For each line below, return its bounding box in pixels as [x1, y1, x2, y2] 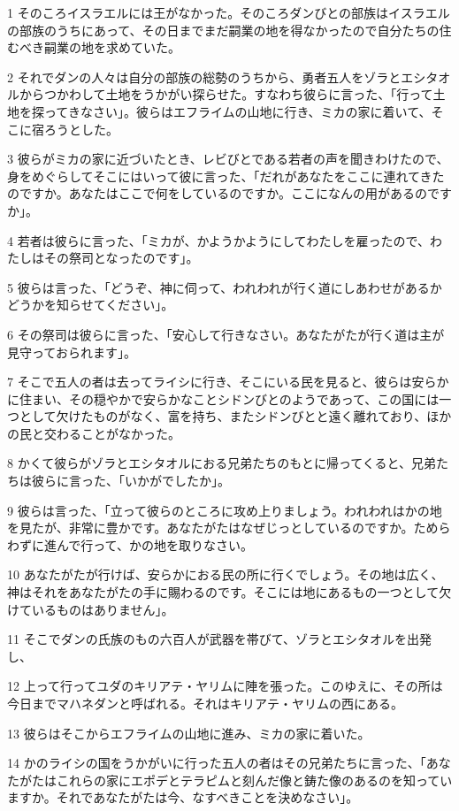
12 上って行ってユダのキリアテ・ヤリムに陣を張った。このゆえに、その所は [7, 677, 443, 695]
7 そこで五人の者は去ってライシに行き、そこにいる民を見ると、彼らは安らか [7, 372, 449, 391]
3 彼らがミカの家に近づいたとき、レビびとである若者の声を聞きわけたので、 [7, 149, 449, 168]
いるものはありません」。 [31, 600, 174, 618]
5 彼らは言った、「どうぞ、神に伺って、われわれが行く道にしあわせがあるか [7, 278, 442, 296]
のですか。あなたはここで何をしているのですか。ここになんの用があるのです [7, 184, 453, 203]
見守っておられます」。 [7, 342, 136, 361]
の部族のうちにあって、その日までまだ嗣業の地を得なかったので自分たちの [7, 20, 440, 39]
